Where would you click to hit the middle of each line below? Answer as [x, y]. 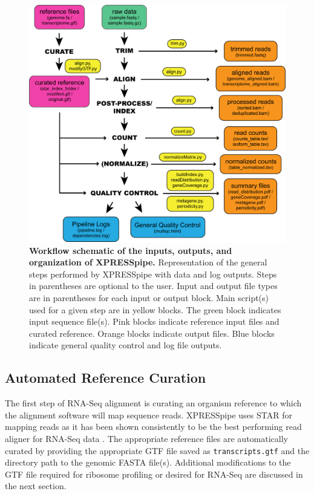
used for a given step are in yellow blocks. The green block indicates [155, 309]
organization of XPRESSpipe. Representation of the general [148, 262]
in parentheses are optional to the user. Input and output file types [153, 286]
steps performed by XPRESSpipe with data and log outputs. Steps [153, 274]
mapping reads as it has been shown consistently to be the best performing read [153, 427]
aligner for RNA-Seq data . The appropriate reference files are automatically [146, 439]
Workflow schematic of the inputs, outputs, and [131, 250]
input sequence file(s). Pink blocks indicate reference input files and [154, 321]
